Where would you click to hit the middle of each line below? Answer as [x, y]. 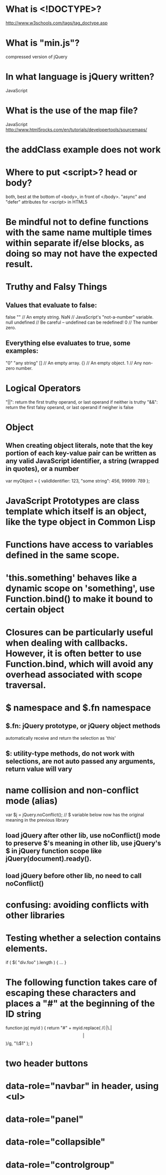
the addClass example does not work [83, 149]
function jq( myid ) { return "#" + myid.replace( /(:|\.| [59, 1028]
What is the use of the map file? [72, 111]
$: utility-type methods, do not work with [70, 753]
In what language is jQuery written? [80, 77]
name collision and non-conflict [72, 791]
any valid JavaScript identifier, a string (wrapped [82, 461]
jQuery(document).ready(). [49, 859]
